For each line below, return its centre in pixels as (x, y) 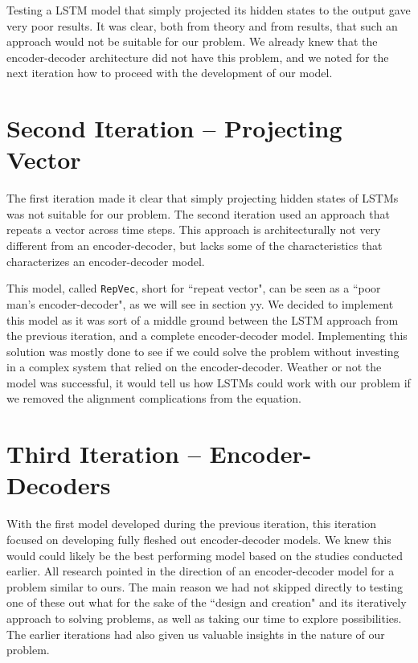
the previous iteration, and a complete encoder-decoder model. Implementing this (207, 336)
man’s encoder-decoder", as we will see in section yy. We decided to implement (200, 303)
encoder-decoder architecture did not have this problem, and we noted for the (198, 57)
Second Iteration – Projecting (174, 128)
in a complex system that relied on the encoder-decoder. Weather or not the (194, 367)
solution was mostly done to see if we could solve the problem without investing (203, 351)
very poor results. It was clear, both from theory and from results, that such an (202, 25)
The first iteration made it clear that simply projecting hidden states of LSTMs (203, 198)
